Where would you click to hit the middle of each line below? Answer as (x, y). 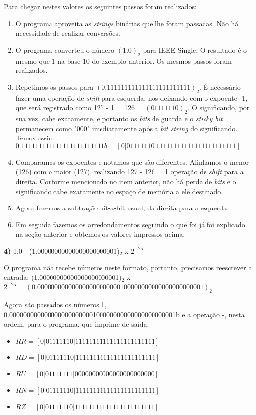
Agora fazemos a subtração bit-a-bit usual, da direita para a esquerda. (122, 208)
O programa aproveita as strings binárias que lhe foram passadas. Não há (127, 23)
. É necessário (220, 87)
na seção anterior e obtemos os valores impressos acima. (100, 234)
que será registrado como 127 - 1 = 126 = (79, 107)
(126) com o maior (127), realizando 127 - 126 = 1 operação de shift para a (129, 172)
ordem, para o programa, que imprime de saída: (77, 324)
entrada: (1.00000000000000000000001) (63, 277)
